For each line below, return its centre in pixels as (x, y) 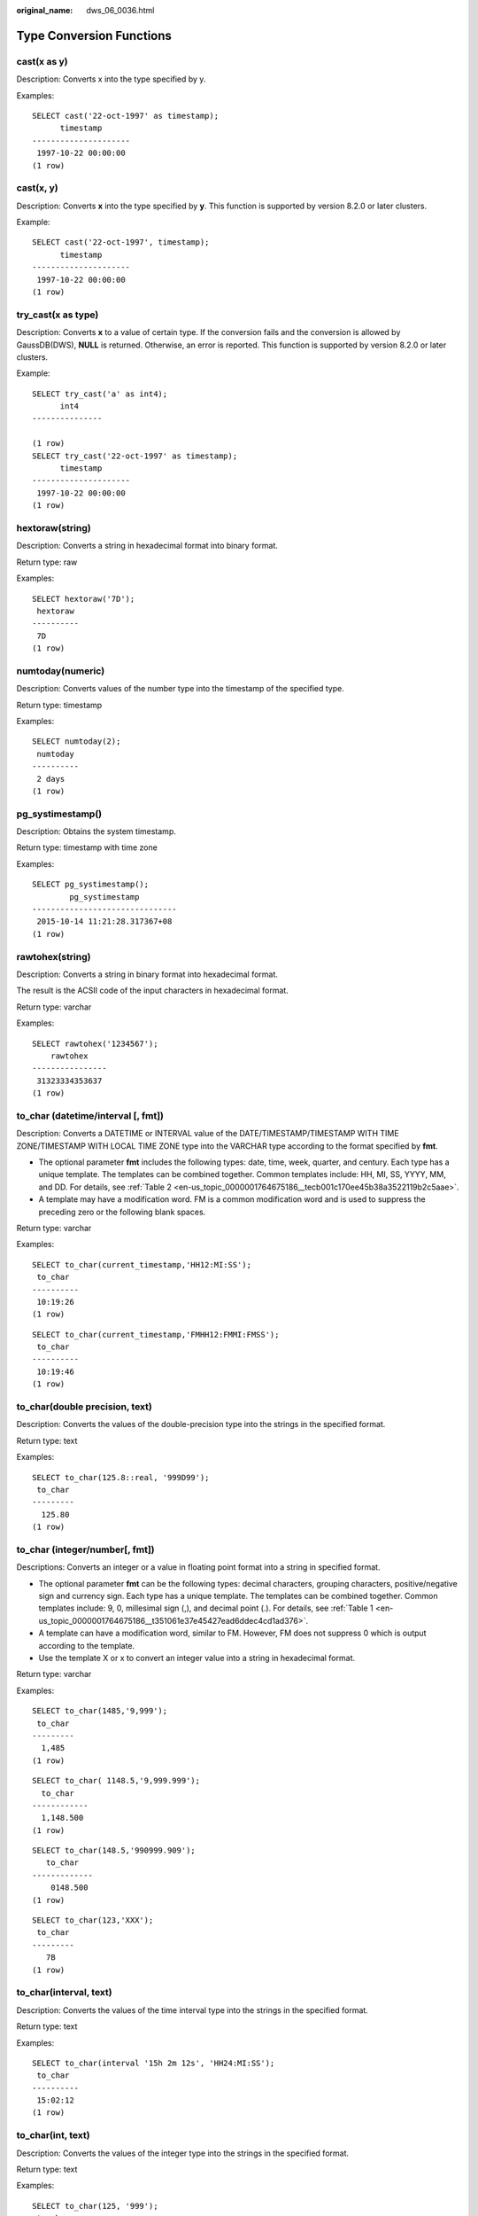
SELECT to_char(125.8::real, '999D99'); (121, 1477)
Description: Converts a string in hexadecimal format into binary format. (147, 546)
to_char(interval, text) (64, 1993)
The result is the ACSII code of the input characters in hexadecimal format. (153, 991)
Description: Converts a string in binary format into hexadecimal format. (147, 974)
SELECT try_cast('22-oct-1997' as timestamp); (135, 456)
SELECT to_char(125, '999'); (95, 2206)
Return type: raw (47, 562)
